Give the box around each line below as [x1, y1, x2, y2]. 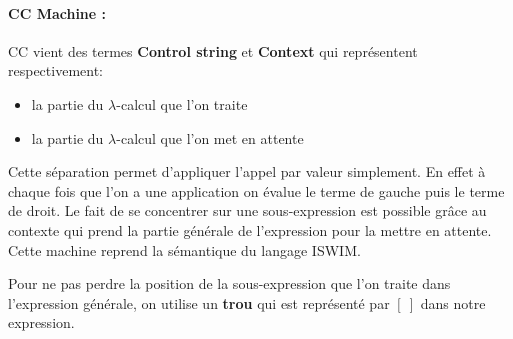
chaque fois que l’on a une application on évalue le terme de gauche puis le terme [8, 180, 505, 201]
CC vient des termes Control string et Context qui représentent [8, 40, 418, 61]
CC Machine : [8, 2, 107, 23]
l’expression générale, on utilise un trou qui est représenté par [8, 292, 390, 313]
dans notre [420, 292, 486, 313]
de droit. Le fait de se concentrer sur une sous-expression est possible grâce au [8, 200, 487, 221]
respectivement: [8, 60, 103, 81]
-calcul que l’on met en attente [116, 127, 304, 148]
